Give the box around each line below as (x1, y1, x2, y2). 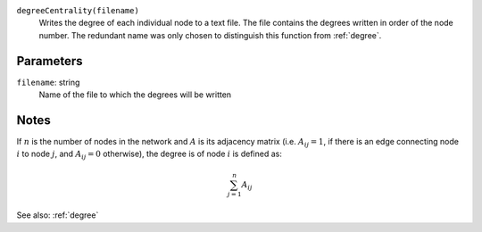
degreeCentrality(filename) (16, 5, 140, 15)
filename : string (16, 77, 80, 87)
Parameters (16, 54, 83, 69)
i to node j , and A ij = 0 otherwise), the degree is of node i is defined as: (16, 148, 283, 162)
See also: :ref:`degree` (16, 210, 99, 220)
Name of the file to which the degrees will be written (38, 89, 232, 100)
